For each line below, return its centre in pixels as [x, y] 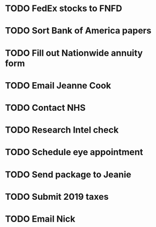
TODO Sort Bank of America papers [78, 31]
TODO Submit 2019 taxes [57, 197]
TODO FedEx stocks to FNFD [64, 9]
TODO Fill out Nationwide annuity [74, 53]
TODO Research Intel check [62, 130]
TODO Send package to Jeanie [68, 174]
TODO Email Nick [40, 219]
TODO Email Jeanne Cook [58, 85]
